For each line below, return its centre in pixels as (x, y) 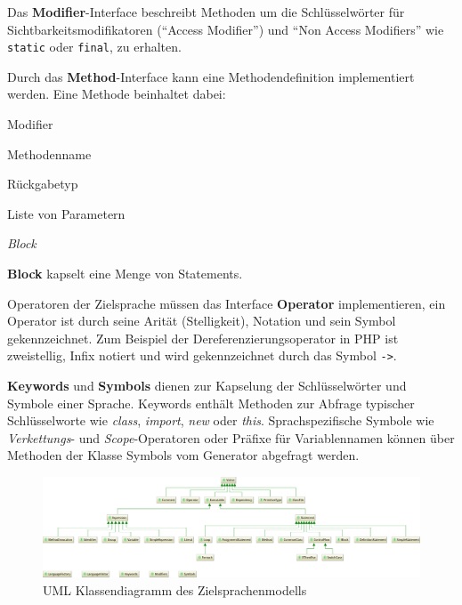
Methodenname (49, 153)
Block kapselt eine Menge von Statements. (125, 273)
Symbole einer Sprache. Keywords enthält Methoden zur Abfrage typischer (211, 403)
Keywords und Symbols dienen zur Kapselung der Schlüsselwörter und (207, 386)
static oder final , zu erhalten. (94, 47)
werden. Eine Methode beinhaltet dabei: (117, 94)
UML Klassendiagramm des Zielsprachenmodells (175, 589)
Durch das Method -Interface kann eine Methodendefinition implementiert (211, 76)
